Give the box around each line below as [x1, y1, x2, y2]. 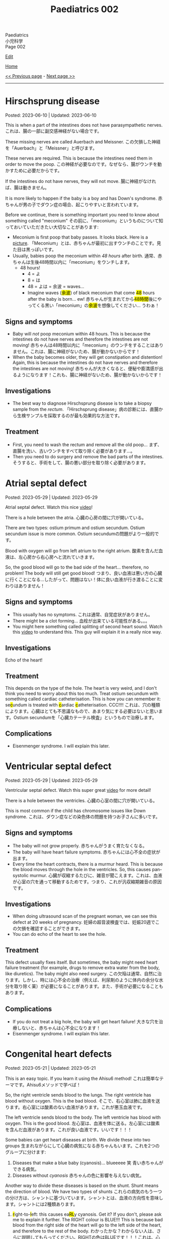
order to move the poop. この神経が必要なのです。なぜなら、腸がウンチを [5, 161, 157, 167]
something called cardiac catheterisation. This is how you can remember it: [5, 696, 161, 702]
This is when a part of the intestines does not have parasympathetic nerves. [5, 122, 163, 128]
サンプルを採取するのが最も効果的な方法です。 [26, 412, 122, 418]
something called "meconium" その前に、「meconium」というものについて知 [5, 218, 163, 224]
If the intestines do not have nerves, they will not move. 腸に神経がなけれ [5, 178, 156, 184]
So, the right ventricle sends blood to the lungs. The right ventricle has [5, 1091, 152, 1098]
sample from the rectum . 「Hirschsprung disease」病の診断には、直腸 [12, 406, 159, 412]
